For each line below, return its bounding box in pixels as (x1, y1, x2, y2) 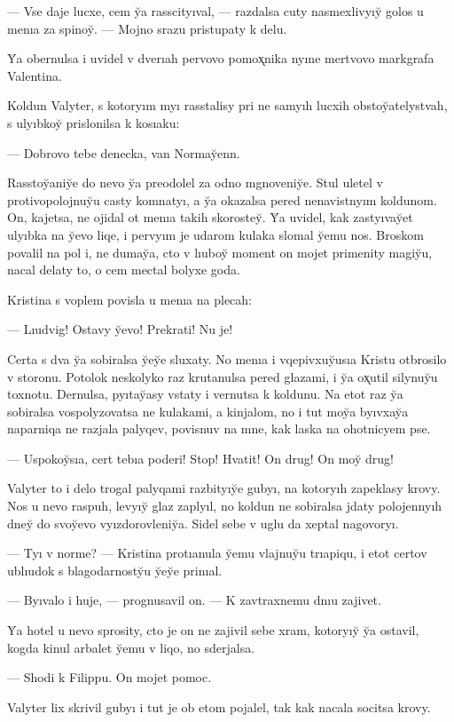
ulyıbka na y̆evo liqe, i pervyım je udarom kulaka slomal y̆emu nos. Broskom (7, 225, 424, 243)
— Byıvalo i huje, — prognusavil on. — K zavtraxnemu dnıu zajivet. (7, 591, 381, 609)
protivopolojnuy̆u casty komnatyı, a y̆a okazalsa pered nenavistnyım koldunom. (7, 190, 437, 209)
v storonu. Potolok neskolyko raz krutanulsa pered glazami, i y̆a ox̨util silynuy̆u (7, 367, 438, 385)
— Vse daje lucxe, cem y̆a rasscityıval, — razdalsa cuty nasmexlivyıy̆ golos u (7, 2, 424, 20)
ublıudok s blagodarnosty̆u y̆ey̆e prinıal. (7, 560, 223, 579)
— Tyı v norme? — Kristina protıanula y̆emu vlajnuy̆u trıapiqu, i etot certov (7, 543, 427, 562)
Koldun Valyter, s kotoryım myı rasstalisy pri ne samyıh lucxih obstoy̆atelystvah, (7, 96, 448, 115)
